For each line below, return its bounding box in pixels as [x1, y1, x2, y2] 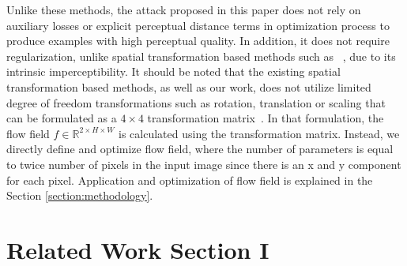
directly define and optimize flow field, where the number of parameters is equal [6, 140, 394, 157]
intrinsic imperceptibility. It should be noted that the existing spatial [6, 63, 341, 80]
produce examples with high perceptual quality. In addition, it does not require [6, 32, 390, 49]
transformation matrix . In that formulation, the [147, 110, 384, 126]
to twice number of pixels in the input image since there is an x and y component [6, 155, 401, 172]
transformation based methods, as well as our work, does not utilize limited [6, 78, 371, 95]
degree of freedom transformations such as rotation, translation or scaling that [6, 94, 386, 111]
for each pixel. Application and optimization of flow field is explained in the [6, 171, 373, 188]
